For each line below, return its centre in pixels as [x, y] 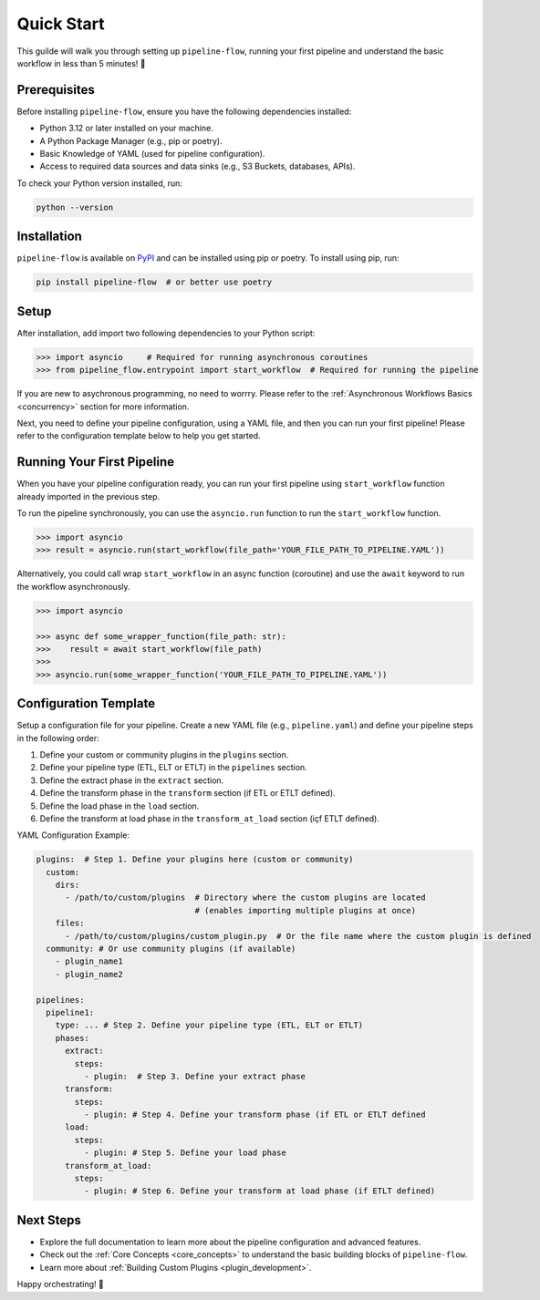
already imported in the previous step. [88, 496]
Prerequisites [56, 90]
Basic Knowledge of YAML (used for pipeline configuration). [152, 154]
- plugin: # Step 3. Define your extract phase [194, 1076]
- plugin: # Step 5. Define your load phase [185, 1153]
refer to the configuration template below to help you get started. [139, 436]
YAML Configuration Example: [73, 835]
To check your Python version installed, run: [99, 183]
